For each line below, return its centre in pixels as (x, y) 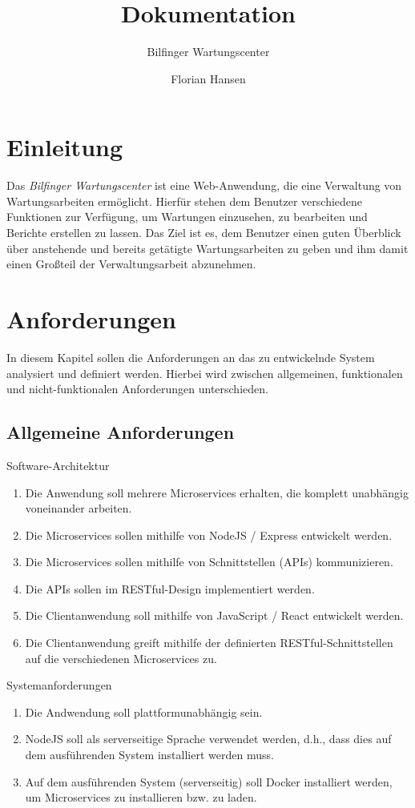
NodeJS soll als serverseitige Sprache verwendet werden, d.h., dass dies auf (208, 739)
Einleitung (65, 147)
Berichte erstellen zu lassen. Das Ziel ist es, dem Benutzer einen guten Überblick (204, 233)
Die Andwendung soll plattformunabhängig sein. (144, 712)
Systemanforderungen (59, 685)
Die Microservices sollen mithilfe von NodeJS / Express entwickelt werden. (209, 535)
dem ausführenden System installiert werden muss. (149, 755)
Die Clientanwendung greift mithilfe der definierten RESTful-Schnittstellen (209, 643)
